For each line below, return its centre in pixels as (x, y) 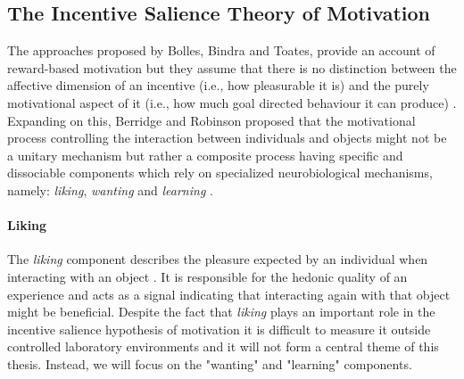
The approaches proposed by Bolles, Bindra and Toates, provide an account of (221, 50)
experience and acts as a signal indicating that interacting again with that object (229, 294)
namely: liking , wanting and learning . (110, 189)
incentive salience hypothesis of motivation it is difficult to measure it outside (219, 329)
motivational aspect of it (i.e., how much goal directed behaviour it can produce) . (232, 102)
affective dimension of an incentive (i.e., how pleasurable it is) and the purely (218, 85)
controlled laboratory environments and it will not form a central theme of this (223, 346)
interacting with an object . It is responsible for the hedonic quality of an (207, 276)
